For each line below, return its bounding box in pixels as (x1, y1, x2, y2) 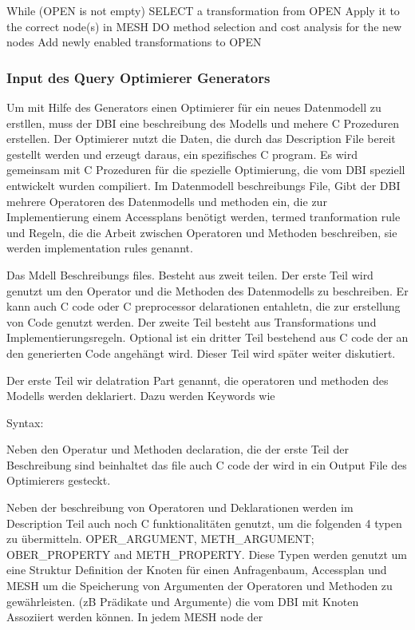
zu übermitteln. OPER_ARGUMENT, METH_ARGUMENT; (6, 530, 314, 547)
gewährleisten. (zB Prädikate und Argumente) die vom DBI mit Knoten (6, 592, 359, 609)
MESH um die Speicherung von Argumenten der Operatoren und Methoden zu (6, 577, 393, 594)
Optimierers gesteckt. (6, 472, 111, 489)
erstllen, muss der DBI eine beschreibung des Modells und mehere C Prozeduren (6, 114, 400, 131)
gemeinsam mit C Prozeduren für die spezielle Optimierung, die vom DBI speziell (6, 161, 405, 178)
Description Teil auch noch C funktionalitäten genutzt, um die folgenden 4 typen (6, 514, 402, 531)
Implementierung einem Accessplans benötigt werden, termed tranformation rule (6, 208, 401, 225)
